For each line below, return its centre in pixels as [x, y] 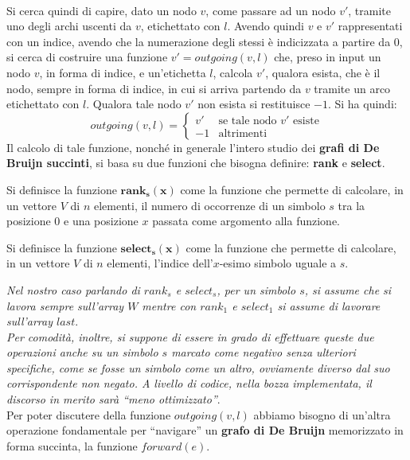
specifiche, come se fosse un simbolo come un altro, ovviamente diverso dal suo [198, 367]
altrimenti [243, 133]
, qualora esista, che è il [323, 72]
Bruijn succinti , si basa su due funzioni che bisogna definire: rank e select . [196, 163]
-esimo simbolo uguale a [278, 263]
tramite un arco [352, 88]
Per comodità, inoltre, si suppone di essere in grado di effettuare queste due [190, 336]
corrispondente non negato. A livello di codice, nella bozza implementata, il [189, 383]
